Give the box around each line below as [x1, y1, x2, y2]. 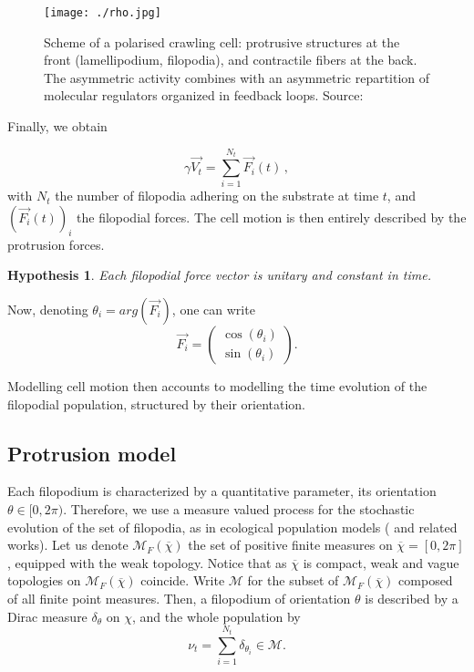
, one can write [171, 299, 255, 318]
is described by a [365, 588, 459, 607]
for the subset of [247, 571, 339, 590]
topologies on [7, 571, 81, 590]
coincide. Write [140, 571, 225, 590]
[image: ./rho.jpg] [44, 6, 161, 19]
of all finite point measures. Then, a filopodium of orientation [7, 588, 351, 607]
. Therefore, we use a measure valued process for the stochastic [63, 499, 415, 518]
